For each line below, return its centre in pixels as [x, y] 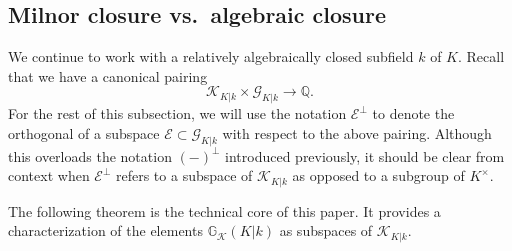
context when [49, 175]
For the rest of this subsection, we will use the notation [177, 113]
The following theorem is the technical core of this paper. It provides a [224, 210]
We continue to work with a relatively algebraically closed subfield [211, 56]
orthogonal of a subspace [84, 132]
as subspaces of [326, 230]
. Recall [481, 56]
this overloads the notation [90, 155]
